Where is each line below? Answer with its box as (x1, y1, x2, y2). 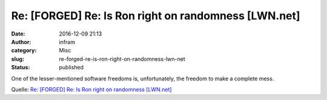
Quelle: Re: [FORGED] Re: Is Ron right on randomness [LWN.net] (11, 86, 172, 93)
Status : (11, 64, 30, 71)
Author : (11, 38, 31, 45)
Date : (11, 30, 25, 37)
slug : (11, 55, 24, 63)
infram (59, 38, 76, 45)
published (59, 64, 84, 71)
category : (11, 47, 37, 54)
